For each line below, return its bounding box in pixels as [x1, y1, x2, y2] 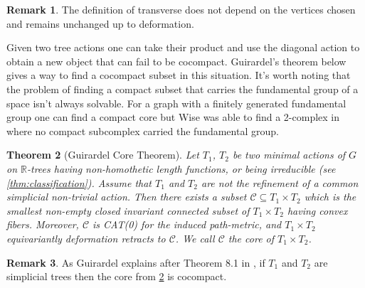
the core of [228, 230, 275, 245]
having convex [287, 203, 348, 218]
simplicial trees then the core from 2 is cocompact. [6, 269, 227, 284]
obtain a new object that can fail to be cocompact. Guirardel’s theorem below [6, 53, 347, 68]
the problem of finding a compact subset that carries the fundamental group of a [6, 81, 359, 96]
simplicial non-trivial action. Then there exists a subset [6, 189, 247, 204]
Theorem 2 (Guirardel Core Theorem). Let [6, 147, 199, 162]
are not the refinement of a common [201, 175, 359, 190]
